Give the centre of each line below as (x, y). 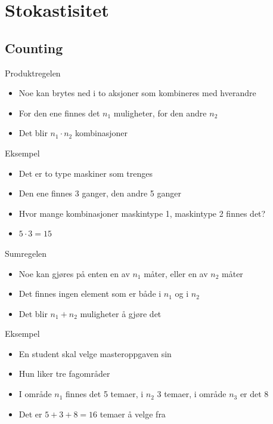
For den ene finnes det (59, 113)
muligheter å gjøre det (121, 313)
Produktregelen (33, 73)
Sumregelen (26, 253)
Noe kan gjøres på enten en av (74, 273)
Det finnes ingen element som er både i (90, 294)
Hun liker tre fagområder (64, 374)
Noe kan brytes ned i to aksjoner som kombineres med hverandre (137, 93)
